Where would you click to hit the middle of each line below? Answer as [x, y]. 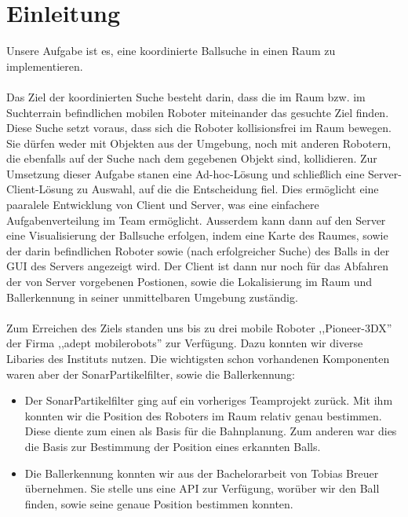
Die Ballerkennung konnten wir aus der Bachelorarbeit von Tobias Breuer [202, 473]
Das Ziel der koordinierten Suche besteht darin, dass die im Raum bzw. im [186, 96]
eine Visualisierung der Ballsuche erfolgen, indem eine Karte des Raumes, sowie [197, 235]
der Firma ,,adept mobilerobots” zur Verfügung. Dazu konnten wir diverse [185, 343]
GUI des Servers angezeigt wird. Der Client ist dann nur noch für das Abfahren [198, 266]
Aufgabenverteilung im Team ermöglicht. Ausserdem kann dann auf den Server [196, 220]
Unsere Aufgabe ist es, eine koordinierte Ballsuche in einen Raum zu [171, 51]
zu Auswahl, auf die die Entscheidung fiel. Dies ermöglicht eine [228, 189]
